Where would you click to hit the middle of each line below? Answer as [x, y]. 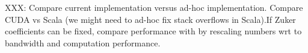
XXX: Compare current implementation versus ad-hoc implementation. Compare [154, 7]
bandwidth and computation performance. [83, 42]
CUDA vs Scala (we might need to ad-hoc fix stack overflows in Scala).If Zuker [150, 19]
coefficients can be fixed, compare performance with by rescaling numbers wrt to [153, 31]
